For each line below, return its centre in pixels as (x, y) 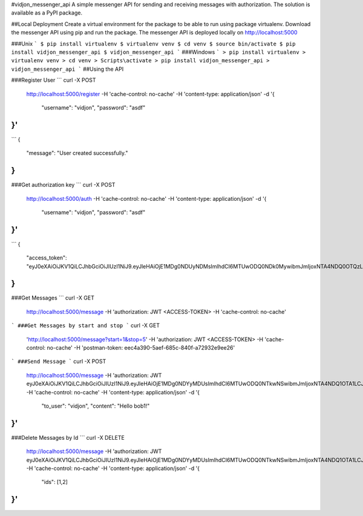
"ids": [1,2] (54, 482)
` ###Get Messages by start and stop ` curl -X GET (86, 325)
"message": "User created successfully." (77, 153)
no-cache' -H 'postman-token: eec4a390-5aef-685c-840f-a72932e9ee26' (141, 348)
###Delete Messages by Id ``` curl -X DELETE (68, 437)
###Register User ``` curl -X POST (54, 80)
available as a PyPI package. (47, 13)
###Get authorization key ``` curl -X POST (63, 185)
